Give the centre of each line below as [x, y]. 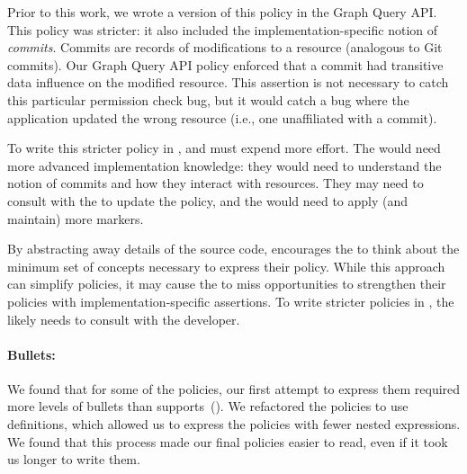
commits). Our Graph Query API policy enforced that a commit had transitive [225, 64]
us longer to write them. [74, 459]
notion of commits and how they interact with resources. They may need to [216, 183]
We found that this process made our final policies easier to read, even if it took [228, 441]
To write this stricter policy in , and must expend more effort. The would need [224, 148]
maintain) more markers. [76, 218]
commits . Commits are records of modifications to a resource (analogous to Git [225, 47]
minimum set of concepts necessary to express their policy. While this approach [226, 266]
